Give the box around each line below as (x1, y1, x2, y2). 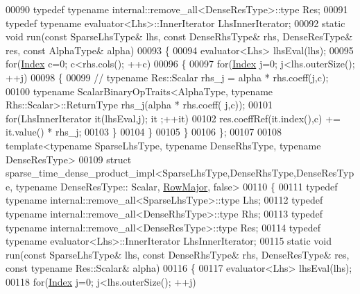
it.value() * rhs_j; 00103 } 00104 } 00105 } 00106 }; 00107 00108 (6, 124, 282, 139)
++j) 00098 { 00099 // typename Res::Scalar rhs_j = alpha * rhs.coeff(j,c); (6, 70, 329, 84)
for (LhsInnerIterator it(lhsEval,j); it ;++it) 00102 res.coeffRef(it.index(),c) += (6, 111, 341, 125)
